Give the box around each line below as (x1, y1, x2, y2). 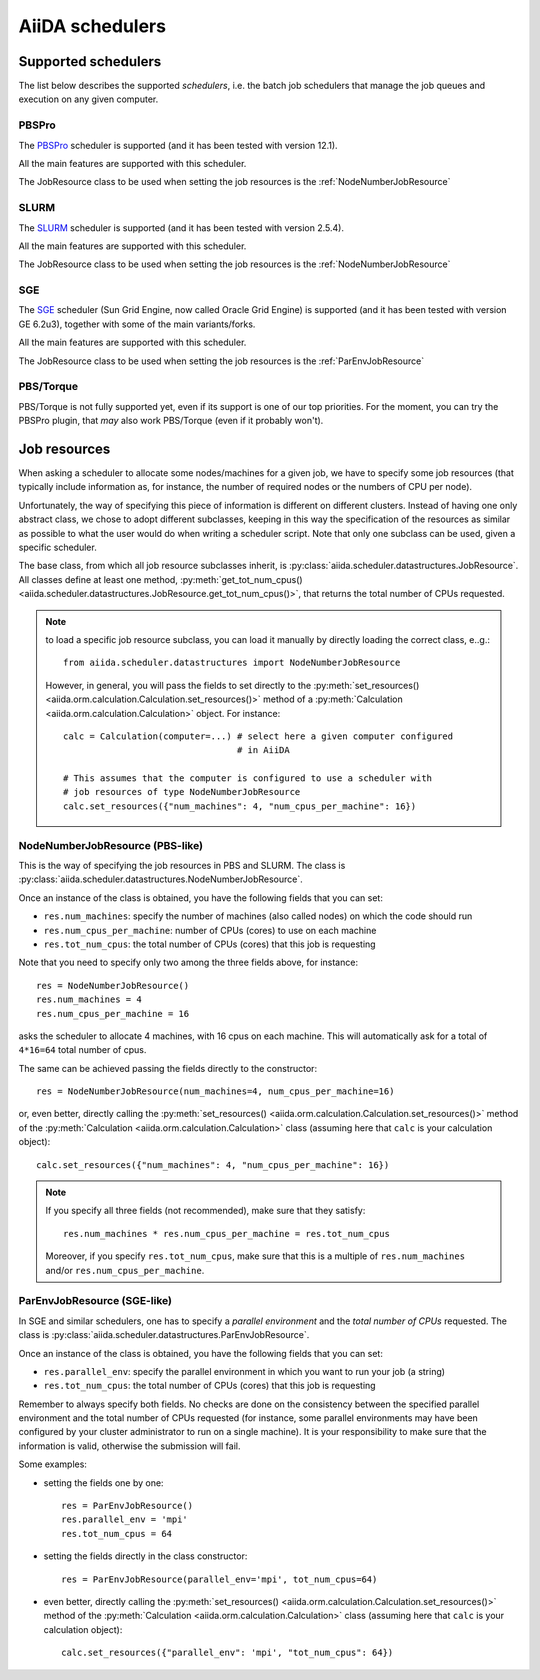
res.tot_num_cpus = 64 (61, 1528, 173, 1539)
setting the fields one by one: (43, 1476, 164, 1489)
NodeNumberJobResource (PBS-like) (18, 838, 204, 852)
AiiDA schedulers (18, 15, 167, 37)
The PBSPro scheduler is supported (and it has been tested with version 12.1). (18, 139, 339, 151)
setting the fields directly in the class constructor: (43, 1550, 248, 1562)
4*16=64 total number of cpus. (18, 1044, 147, 1056)
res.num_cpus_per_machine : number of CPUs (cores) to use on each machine (43, 924, 377, 936)
